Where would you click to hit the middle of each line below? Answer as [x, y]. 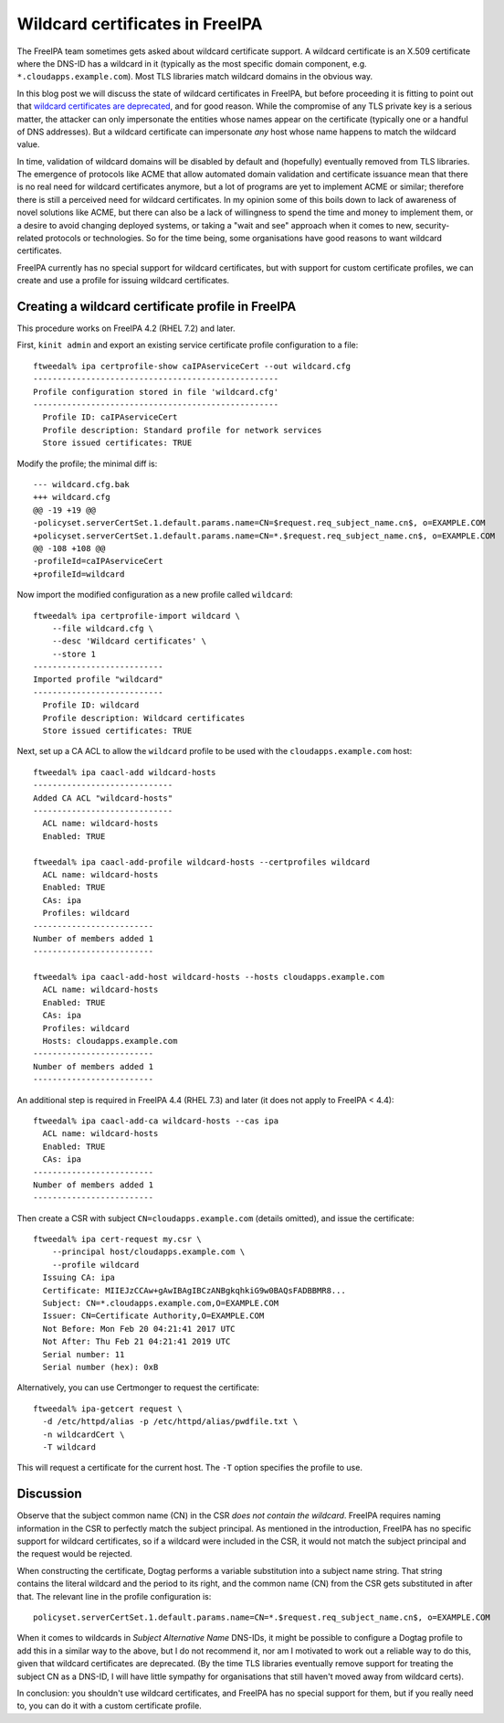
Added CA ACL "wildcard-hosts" [103, 798]
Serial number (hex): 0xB [100, 1367]
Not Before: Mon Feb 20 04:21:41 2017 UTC [139, 1329]
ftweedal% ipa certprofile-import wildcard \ [137, 616]
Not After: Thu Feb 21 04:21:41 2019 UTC [136, 1342]
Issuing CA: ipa [79, 1278]
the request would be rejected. [74, 1554]
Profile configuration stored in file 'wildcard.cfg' [156, 392]
